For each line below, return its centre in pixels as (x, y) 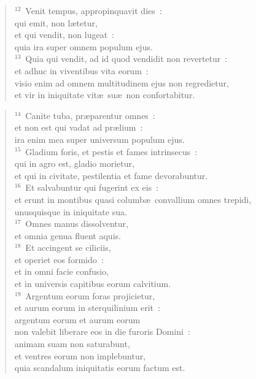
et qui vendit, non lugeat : (64, 35)
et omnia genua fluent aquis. (68, 235)
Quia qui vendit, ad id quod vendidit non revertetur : (126, 59)
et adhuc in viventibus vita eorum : (81, 70)
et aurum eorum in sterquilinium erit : (87, 308)
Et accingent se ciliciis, (68, 247)
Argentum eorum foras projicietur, (90, 295)
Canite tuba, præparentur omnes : (90, 115)
